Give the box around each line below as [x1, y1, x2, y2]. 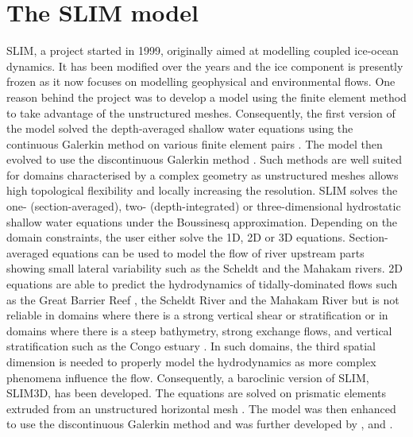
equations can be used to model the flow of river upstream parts [52, 244, 365, 261]
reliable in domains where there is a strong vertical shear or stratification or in [6, 307, 388, 323]
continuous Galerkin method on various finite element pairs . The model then [6, 135, 383, 152]
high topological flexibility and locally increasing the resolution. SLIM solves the [6, 182, 398, 199]
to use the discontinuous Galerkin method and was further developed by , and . [6, 416, 393, 432]
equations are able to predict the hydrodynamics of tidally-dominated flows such [6, 276, 398, 292]
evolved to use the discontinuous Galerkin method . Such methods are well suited [6, 151, 402, 168]
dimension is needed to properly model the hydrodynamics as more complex [6, 354, 376, 369]
